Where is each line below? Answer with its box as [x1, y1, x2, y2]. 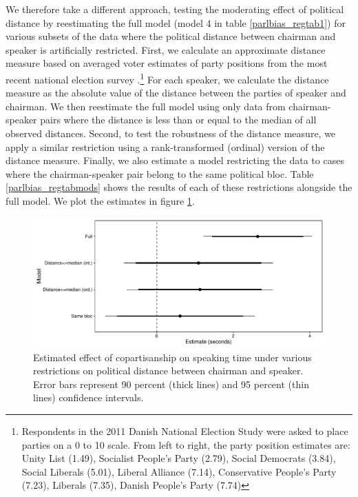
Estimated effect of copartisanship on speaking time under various [33, 349, 312, 364]
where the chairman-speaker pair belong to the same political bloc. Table [6, 166, 314, 181]
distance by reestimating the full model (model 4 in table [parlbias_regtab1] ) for [6, 15, 346, 30]
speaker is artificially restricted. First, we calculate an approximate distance [6, 42, 326, 57]
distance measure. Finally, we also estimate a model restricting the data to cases [6, 153, 344, 168]
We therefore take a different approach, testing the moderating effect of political [6, 2, 344, 16]
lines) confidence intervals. [33, 390, 144, 405]
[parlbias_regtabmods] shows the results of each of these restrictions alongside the [6, 180, 352, 194]
